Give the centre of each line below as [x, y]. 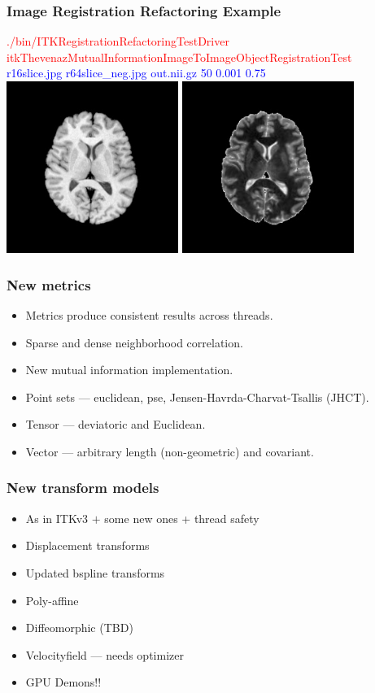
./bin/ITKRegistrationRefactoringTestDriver [118, 41]
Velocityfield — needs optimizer [105, 654]
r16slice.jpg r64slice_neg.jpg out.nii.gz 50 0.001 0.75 [136, 73]
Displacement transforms [87, 545]
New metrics [49, 284]
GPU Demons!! [63, 682]
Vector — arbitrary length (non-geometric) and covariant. [170, 451]
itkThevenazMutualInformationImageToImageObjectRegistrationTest [179, 57]
